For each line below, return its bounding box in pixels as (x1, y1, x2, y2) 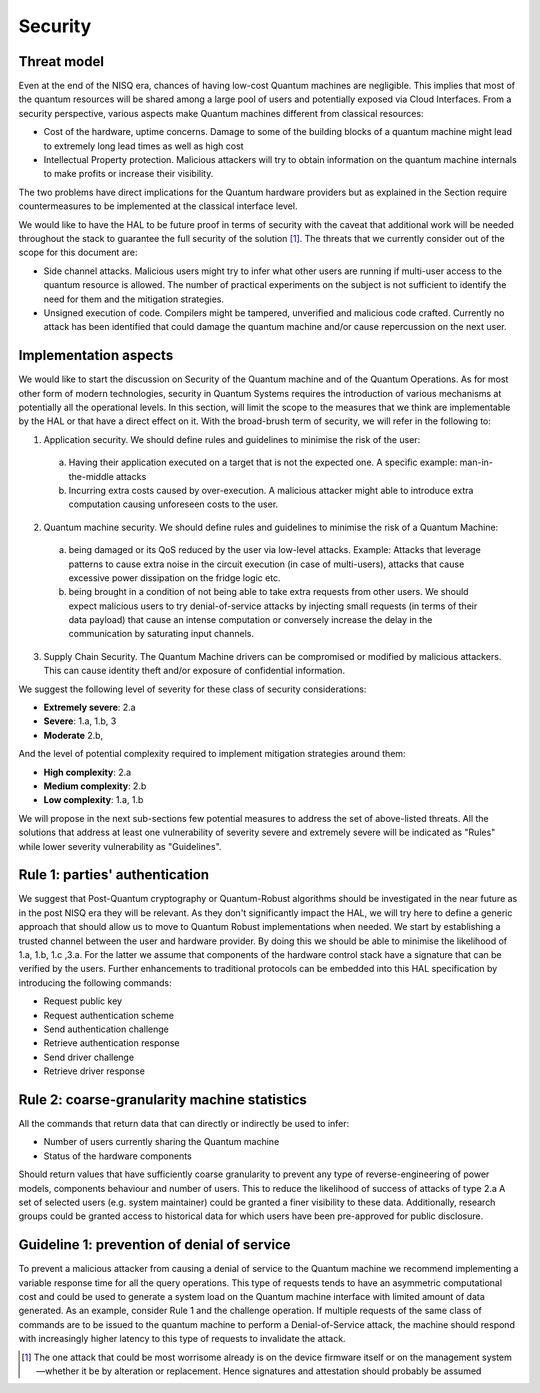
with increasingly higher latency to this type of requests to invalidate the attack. (18, 1333, 346, 1345)
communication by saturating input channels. (68, 628, 255, 640)
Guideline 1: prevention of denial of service (18, 1236, 291, 1254)
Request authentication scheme (43, 1009, 175, 1021)
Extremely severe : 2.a (43, 701, 136, 714)
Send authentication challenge (43, 1023, 169, 1035)
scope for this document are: (18, 246, 138, 259)
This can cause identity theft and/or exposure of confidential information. (43, 665, 345, 677)
